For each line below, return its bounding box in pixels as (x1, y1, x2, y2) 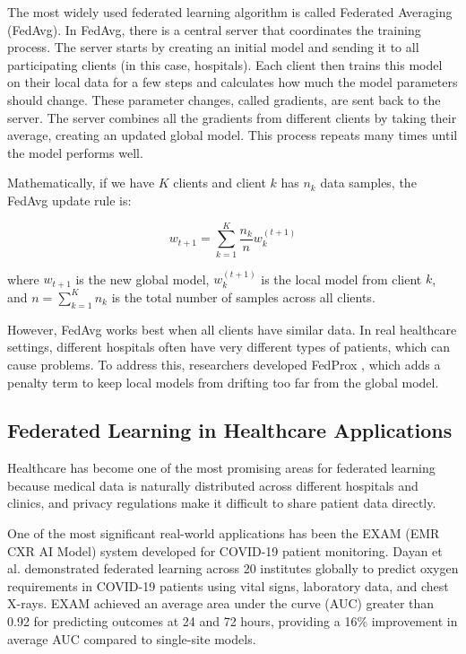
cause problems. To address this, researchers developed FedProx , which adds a (7, 354, 441, 373)
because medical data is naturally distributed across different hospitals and (7, 475, 419, 494)
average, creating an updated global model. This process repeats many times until (7, 126, 458, 144)
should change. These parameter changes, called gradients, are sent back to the (7, 90, 441, 109)
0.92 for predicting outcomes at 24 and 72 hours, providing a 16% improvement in (7, 612, 458, 631)
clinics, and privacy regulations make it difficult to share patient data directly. (7, 493, 436, 512)
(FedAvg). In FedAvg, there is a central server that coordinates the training (7, 20, 421, 39)
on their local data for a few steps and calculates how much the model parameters (7, 73, 458, 92)
